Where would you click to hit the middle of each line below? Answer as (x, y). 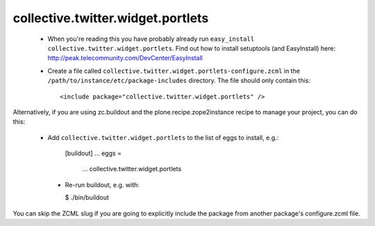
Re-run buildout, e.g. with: (102, 184)
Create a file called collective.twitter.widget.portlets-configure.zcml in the (174, 71)
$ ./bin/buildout (87, 198)
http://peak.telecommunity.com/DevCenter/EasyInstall (125, 58)
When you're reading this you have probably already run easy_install (151, 39)
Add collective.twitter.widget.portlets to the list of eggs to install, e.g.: (163, 137)
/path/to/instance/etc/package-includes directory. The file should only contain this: (179, 80)
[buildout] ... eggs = (93, 153)
